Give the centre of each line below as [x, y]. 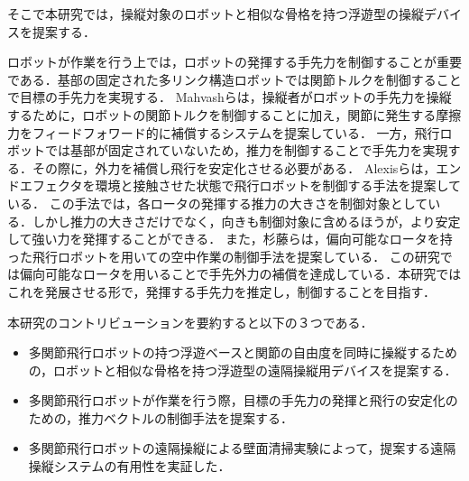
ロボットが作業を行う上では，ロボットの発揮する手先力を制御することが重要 [234, 62]
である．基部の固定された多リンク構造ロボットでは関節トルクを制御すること [234, 79]
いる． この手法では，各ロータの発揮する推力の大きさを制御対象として [218, 203]
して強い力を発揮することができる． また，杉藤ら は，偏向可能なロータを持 [230, 239]
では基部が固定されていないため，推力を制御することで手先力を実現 [246, 150]
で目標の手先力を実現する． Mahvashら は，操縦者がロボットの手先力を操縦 [230, 97]
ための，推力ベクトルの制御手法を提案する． [161, 417]
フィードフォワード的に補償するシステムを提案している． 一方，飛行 [236, 132]
